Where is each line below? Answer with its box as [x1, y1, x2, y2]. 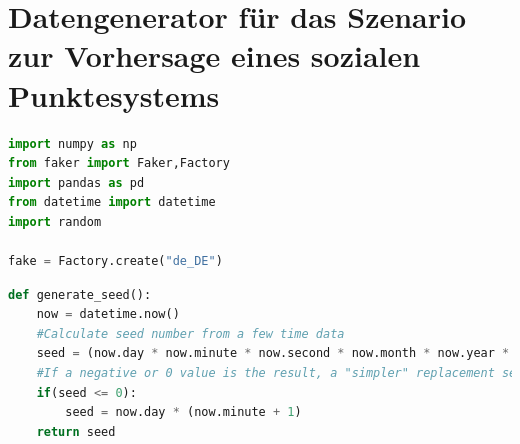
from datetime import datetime [8, 195, 216, 210]
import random [8, 214, 102, 229]
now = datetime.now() [36, 307, 180, 322]
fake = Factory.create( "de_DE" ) [8, 254, 223, 269]
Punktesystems [8, 74, 220, 115]
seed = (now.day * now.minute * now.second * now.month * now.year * [36, 346, 510, 361]
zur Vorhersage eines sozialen [8, 35, 421, 76]
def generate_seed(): [8, 287, 152, 302]
